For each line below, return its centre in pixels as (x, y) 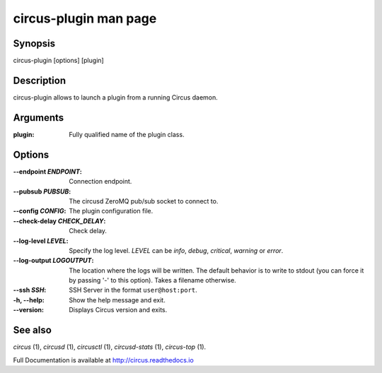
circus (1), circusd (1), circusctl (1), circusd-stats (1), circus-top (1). (110, 347)
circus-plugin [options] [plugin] (58, 61)
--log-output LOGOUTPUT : (53, 261)
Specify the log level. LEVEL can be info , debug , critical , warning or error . (176, 250)
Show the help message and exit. (117, 300)
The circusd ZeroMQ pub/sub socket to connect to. (144, 201)
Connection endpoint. (100, 182)
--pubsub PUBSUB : (42, 191)
